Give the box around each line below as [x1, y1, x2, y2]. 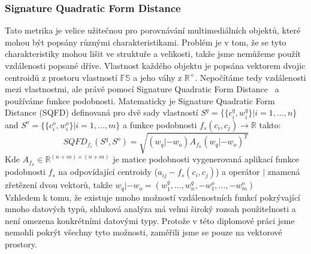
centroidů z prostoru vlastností [5, 71, 117, 83]
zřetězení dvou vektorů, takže [5, 179, 113, 191]
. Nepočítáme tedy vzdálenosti [195, 71, 306, 83]
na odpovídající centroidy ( [58, 165, 158, 178]
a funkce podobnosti [123, 118, 197, 131]
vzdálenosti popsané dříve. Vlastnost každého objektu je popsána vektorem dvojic [5, 59, 306, 71]
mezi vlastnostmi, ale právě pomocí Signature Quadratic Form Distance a [5, 83, 279, 95]
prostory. [5, 238, 37, 250]
